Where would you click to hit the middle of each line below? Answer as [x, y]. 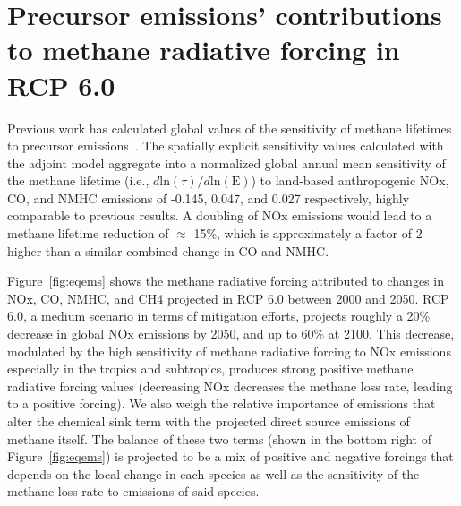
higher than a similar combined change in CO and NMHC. [168, 250]
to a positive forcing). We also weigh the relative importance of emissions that [222, 403]
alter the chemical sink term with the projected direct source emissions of [209, 421]
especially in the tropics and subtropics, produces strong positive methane [210, 369]
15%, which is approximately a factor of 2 [308, 233]
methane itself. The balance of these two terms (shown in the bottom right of [220, 438]
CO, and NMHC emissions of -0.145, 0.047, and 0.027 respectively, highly [209, 197]
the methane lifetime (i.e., [78, 180]
